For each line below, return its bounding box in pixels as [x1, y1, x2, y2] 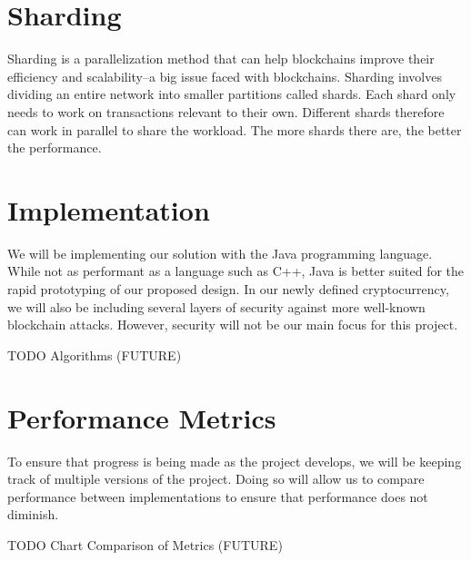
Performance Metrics [7, 399, 276, 436]
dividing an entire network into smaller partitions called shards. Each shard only [7, 84, 456, 103]
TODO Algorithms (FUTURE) [7, 345, 182, 364]
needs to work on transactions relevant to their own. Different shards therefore [7, 102, 445, 121]
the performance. [7, 138, 102, 157]
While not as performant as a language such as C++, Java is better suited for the [7, 261, 465, 280]
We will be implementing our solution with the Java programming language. [7, 243, 433, 262]
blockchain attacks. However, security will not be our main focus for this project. [7, 315, 458, 334]
